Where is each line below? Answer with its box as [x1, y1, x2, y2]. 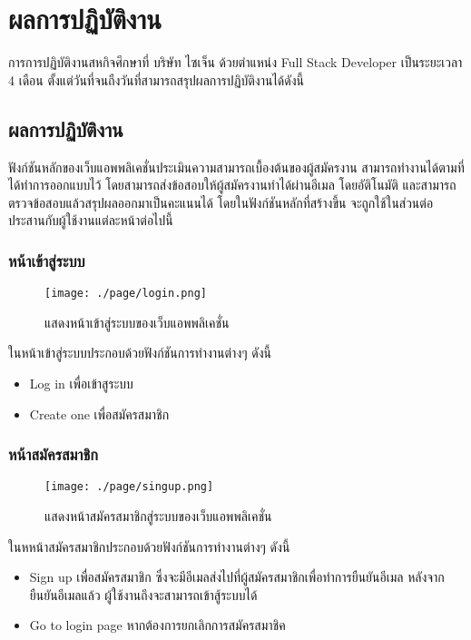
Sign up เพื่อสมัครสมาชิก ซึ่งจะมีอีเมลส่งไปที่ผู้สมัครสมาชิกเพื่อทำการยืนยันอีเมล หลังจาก [29, 567, 445, 586]
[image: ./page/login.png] [44, 287, 207, 300]
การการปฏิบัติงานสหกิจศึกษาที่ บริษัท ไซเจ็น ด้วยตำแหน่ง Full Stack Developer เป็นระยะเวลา [8, 53, 463, 72]
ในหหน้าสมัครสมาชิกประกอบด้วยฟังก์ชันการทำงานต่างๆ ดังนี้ [8, 537, 290, 556]
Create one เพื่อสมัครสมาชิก [29, 404, 170, 423]
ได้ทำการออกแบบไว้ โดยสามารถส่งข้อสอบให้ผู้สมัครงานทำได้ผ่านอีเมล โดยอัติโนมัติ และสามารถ [8, 175, 456, 194]
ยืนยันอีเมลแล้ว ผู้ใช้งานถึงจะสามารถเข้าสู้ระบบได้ [29, 585, 258, 604]
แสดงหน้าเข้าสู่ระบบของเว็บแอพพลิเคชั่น [44, 312, 230, 331]
